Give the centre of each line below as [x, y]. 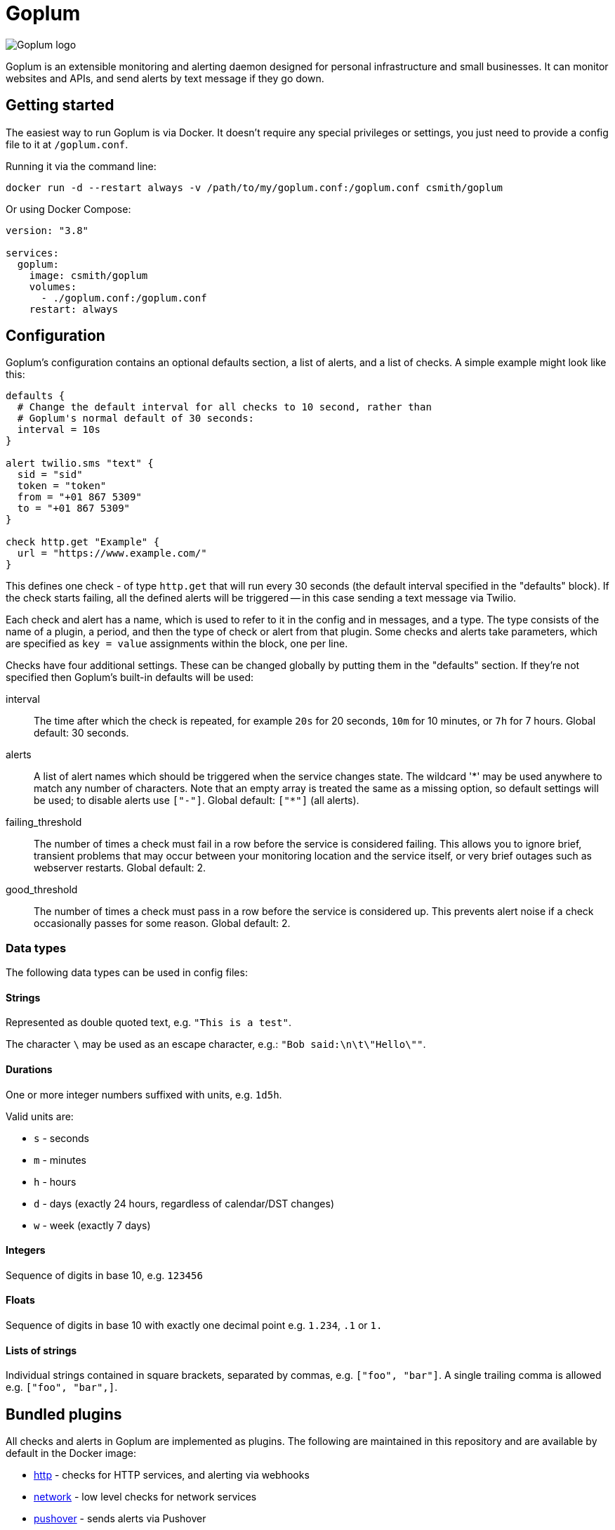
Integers [26, 1250]
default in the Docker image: [71, 1453]
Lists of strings [41, 1350]
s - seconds [61, 1138]
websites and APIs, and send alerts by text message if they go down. [165, 78]
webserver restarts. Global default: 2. [120, 868]
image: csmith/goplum [88, 275]
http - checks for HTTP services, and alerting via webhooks [172, 1475]
